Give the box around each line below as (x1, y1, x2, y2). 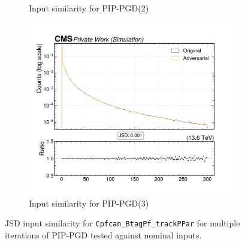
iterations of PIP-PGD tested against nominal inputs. (5, 228, 202, 241)
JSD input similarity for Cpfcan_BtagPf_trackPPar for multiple (5, 217, 240, 229)
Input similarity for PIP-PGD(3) (29, 196, 149, 209)
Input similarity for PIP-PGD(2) (29, 2, 149, 14)
